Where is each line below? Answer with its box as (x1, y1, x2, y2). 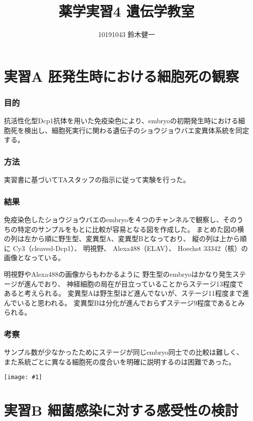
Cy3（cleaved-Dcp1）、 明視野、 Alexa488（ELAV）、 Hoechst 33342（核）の (13, 243, 248, 253)
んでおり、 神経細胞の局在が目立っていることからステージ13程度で (31, 278, 244, 288)
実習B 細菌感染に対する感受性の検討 (4, 400, 238, 420)
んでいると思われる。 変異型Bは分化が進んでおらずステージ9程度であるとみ (4, 297, 245, 307)
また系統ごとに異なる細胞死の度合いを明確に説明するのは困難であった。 (4, 356, 235, 366)
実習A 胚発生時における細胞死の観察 (4, 66, 239, 86)
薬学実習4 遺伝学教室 (58, 1, 195, 21)
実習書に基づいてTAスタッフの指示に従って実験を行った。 (4, 174, 190, 185)
